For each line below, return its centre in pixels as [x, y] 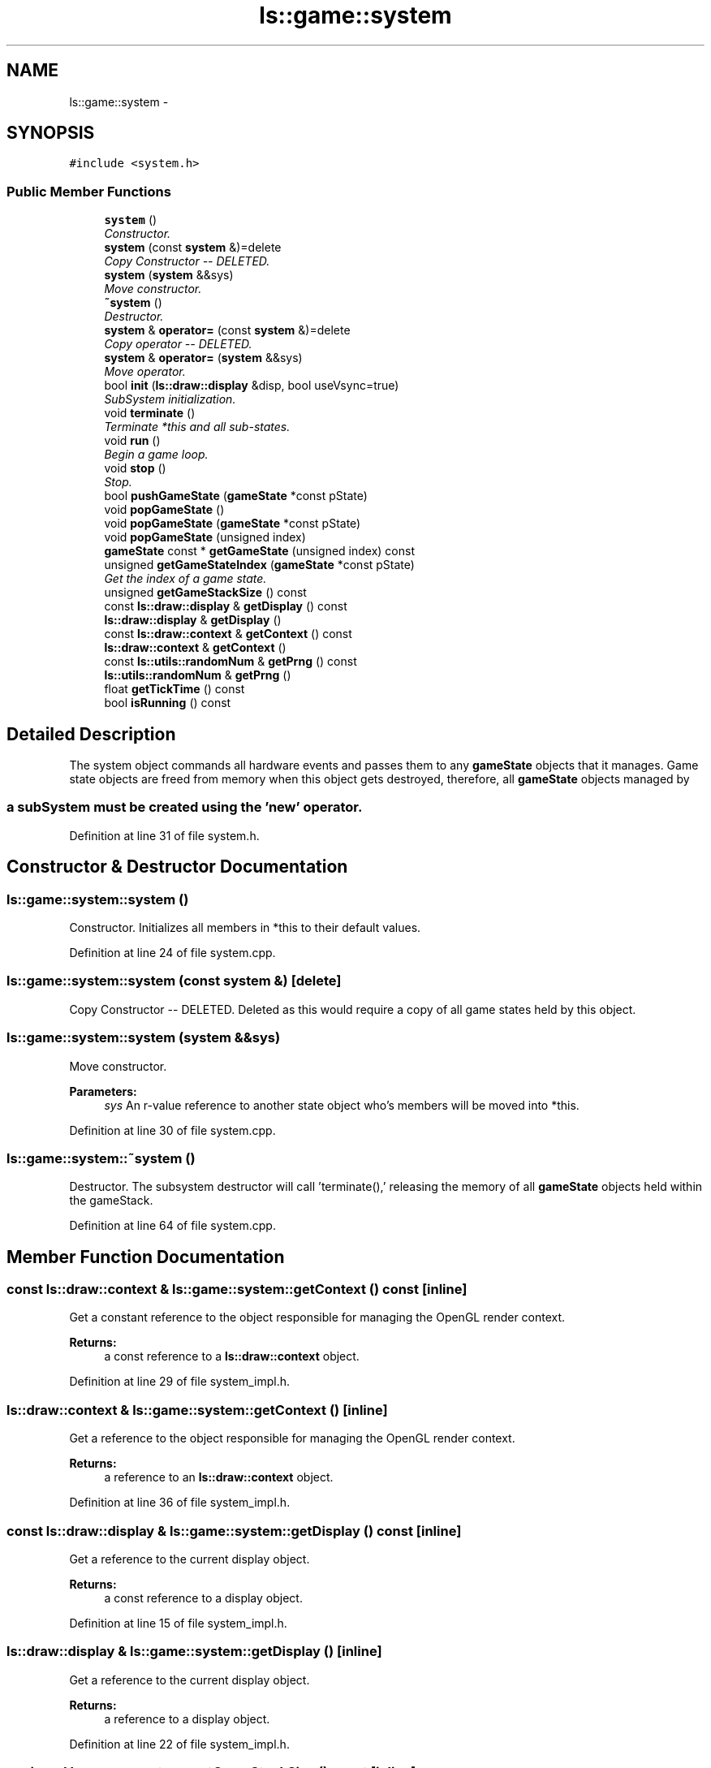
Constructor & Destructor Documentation [177, 867]
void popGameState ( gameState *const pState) [233, 524]
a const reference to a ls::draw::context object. [232, 1356]
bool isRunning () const [168, 703]
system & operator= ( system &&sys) [203, 358]
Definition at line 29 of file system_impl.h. [180, 1382]
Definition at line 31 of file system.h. [164, 835]
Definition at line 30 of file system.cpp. [172, 1130]
